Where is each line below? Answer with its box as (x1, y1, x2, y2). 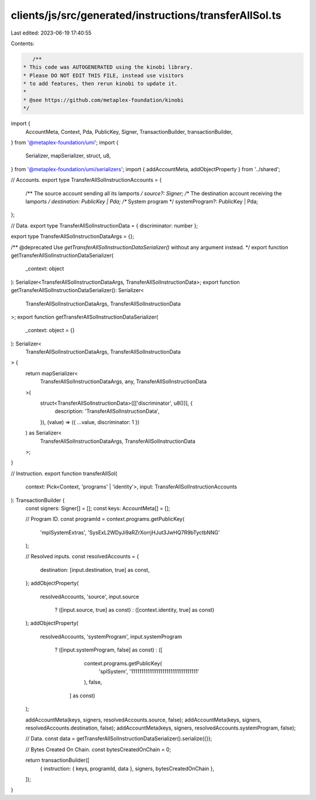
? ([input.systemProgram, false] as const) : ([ (54, 646, 163, 653)
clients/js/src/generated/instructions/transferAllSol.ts (11, 9, 281, 22)
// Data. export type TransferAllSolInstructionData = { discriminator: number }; (11, 222, 198, 229)
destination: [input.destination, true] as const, (40, 566, 150, 573)
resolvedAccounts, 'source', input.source (40, 593, 139, 600)
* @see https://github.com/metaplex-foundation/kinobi (23, 97, 184, 103)
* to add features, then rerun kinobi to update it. (23, 80, 178, 87)
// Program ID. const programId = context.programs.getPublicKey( (25, 516, 185, 523)
